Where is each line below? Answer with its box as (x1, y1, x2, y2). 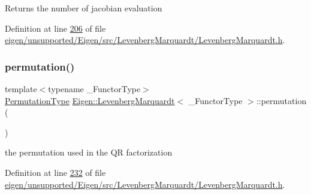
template (5, 83, 37, 95)
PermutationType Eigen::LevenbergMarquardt (5, 94, 175, 106)
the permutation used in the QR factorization (5, 146, 173, 159)
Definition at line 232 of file (5, 166, 106, 178)
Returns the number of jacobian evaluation (5, 2, 162, 14)
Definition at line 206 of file (5, 22, 106, 34)
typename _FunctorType (48, 83, 141, 95)
